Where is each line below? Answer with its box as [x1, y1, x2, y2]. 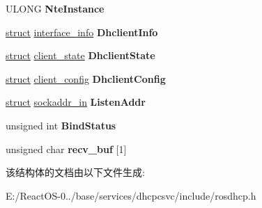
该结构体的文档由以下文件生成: [6, 165, 145, 179]
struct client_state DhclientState [6, 48, 155, 63]
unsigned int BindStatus [6, 118, 116, 132]
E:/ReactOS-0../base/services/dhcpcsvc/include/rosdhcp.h [6, 188, 256, 202]
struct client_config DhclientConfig [6, 71, 166, 86]
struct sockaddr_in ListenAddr [6, 95, 146, 109]
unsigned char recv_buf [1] [6, 141, 127, 156]
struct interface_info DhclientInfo [6, 24, 158, 39]
